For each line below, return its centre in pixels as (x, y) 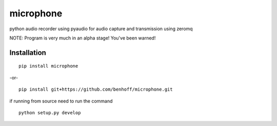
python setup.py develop (50, 112)
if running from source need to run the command (61, 101)
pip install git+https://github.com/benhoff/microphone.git (96, 89)
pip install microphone (48, 66)
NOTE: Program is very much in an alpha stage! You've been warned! (83, 38)
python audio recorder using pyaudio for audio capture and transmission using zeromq (101, 29)
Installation (28, 52)
